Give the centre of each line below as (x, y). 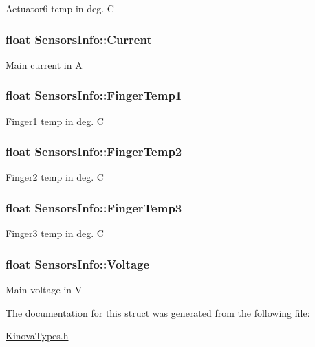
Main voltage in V (44, 290)
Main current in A (44, 64)
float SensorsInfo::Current (79, 39)
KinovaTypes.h (37, 336)
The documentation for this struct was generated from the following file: (158, 312)
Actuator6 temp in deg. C (60, 8)
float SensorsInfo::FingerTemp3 (94, 207)
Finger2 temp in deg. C (55, 177)
